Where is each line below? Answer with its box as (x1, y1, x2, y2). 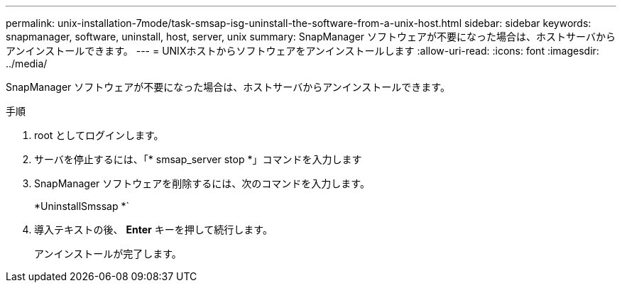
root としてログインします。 (34, 129, 164, 141)
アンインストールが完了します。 (34, 248, 182, 260)
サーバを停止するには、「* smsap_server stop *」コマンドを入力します (34, 153, 362, 165)
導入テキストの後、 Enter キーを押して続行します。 (34, 223, 273, 236)
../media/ (6, 57, 48, 70)
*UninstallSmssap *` (34, 200, 129, 212)
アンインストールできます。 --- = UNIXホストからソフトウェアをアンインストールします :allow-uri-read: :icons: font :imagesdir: (6, 45, 599, 57)
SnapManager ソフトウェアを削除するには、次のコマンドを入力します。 (34, 177, 370, 189)
